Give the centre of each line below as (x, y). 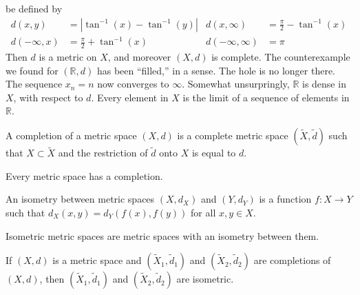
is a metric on (68, 56)
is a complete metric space (233, 135)
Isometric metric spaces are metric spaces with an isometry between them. (162, 235)
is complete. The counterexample (281, 56)
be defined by (34, 8)
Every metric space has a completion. (84, 175)
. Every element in (130, 97)
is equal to (214, 153)
